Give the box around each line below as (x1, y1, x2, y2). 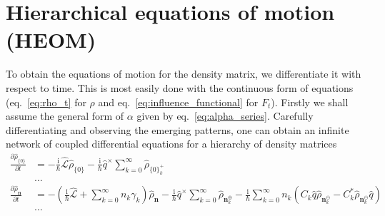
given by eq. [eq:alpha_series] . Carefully (136, 108, 314, 123)
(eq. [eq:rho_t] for (6, 94, 86, 109)
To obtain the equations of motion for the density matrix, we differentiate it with (6, 66, 361, 81)
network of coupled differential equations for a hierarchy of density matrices (6, 136, 337, 151)
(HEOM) (6, 25, 96, 54)
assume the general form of (6, 108, 124, 123)
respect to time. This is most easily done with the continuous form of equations (6, 80, 354, 95)
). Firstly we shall (271, 94, 349, 109)
